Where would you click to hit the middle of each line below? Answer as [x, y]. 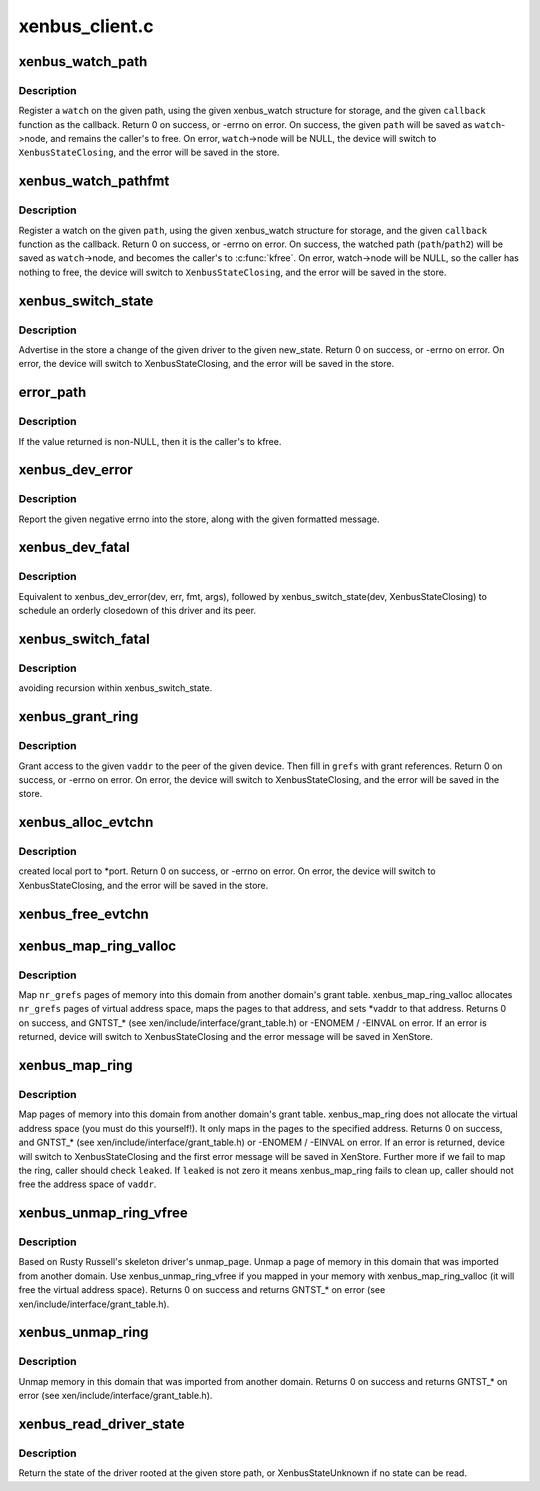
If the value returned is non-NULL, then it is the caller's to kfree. [150, 441]
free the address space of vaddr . [87, 1184]
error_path [52, 392]
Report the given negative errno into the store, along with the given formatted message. [199, 519]
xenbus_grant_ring [78, 716]
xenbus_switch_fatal [84, 639]
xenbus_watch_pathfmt [94, 181]
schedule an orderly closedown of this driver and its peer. [137, 611]
